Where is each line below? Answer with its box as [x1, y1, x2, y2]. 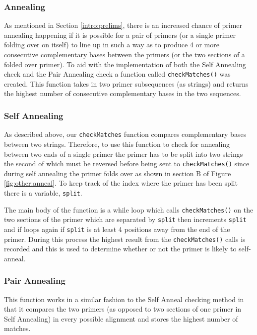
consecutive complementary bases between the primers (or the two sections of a [4, 49, 245, 59]
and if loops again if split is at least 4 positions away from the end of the [4, 223, 230, 234]
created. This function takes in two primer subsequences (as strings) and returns [4, 78, 249, 89]
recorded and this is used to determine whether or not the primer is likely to [4, 243, 237, 254]
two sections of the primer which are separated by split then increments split [4, 214, 247, 224]
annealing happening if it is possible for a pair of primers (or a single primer [4, 29, 236, 40]
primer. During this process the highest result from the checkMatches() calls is [4, 233, 246, 244]
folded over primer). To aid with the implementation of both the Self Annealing [4, 59, 246, 69]
